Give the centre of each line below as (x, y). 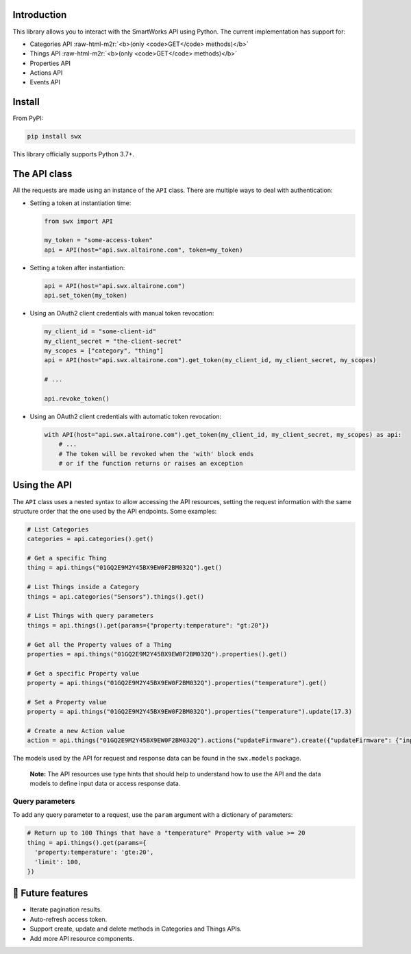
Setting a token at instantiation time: (80, 203)
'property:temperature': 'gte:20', (94, 852)
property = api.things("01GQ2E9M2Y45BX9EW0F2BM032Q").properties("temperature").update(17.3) (190, 712)
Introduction (40, 15)
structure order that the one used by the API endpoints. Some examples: (115, 511)
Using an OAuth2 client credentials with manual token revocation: (122, 313)
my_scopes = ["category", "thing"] (104, 350)
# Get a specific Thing (67, 558)
